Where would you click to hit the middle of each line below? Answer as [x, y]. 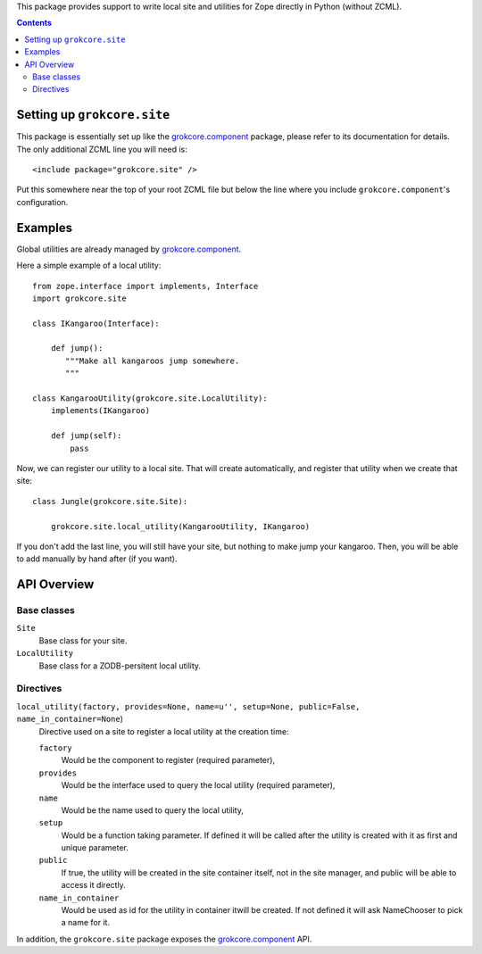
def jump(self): [86, 436]
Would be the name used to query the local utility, [153, 810]
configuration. [42, 202]
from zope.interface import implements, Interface [145, 286]
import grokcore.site [79, 298]
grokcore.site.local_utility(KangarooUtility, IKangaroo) [180, 526]
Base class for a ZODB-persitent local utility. [120, 666]
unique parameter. [95, 848]
